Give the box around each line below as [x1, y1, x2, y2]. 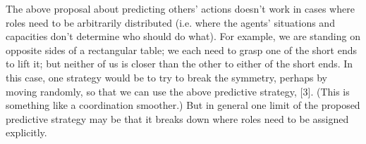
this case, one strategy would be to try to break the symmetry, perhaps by [6, 70, 327, 84]
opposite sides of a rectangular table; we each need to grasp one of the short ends [6, 42, 357, 57]
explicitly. [6, 125, 47, 140]
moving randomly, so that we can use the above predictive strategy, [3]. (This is [6, 84, 350, 98]
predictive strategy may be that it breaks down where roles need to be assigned [6, 111, 349, 126]
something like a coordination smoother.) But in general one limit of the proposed [6, 98, 360, 112]
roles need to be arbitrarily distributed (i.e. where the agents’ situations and [6, 15, 335, 30]
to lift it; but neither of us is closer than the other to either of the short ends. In [6, 56, 353, 71]
